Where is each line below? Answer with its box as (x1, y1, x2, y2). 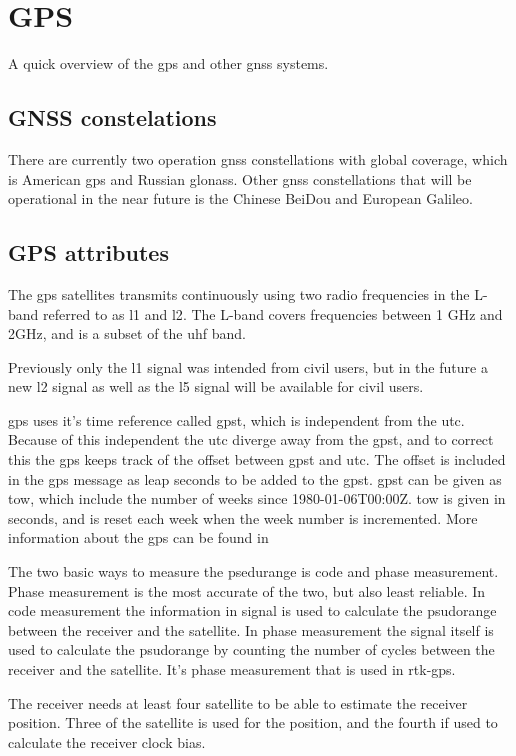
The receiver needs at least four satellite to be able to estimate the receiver (8, 692, 468, 713)
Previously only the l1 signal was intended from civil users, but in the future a (8, 356, 488, 377)
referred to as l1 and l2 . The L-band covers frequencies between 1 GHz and (43, 303, 503, 324)
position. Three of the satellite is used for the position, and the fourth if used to (8, 712, 498, 733)
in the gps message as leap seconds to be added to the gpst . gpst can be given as (8, 468, 502, 489)
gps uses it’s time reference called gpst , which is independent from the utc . (8, 409, 465, 430)
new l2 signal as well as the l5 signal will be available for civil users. (8, 376, 424, 397)
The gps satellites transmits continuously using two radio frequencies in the (8, 283, 470, 304)
